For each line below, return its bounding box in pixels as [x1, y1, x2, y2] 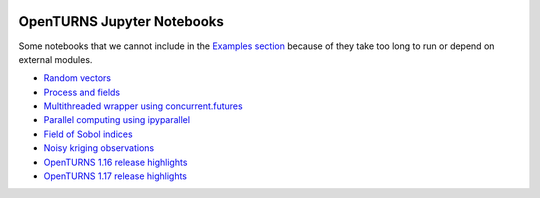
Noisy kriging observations [43, 142, 155, 154]
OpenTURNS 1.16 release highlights [43, 156, 188, 168]
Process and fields [43, 86, 120, 98]
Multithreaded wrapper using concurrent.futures [43, 100, 244, 112]
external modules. [18, 53, 93, 65]
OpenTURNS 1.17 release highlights [43, 170, 188, 182]
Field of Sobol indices [43, 128, 134, 140]
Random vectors [43, 72, 112, 84]
